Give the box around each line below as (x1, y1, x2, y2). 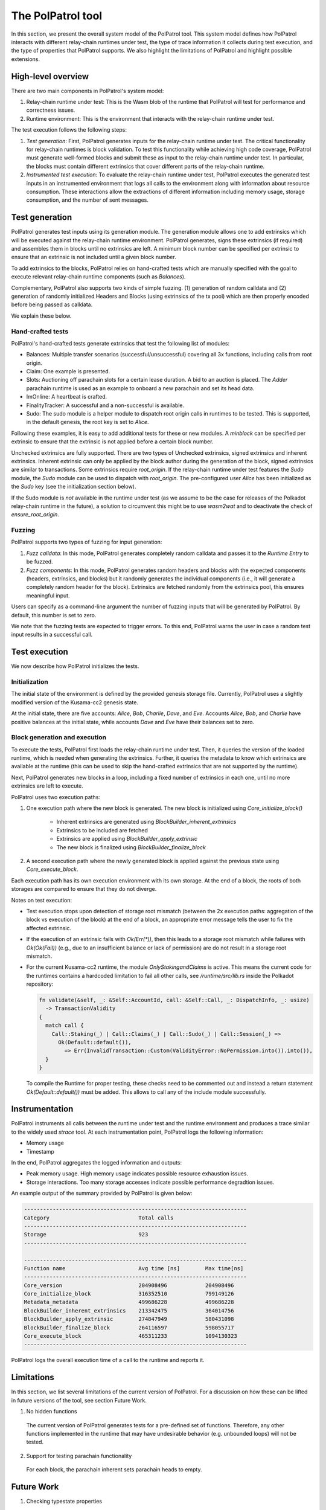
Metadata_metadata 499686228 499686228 (24, 1299, 234, 1306)
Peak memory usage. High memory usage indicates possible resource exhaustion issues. (26, 1170, 249, 1177)
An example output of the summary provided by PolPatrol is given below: (11, 1190, 193, 1197)
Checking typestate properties (26, 1497, 103, 1505)
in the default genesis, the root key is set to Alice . (26, 419, 149, 426)
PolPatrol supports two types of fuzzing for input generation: (11, 538, 162, 546)
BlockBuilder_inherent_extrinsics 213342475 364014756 (24, 1307, 234, 1314)
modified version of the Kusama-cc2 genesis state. (11, 698, 139, 706)
